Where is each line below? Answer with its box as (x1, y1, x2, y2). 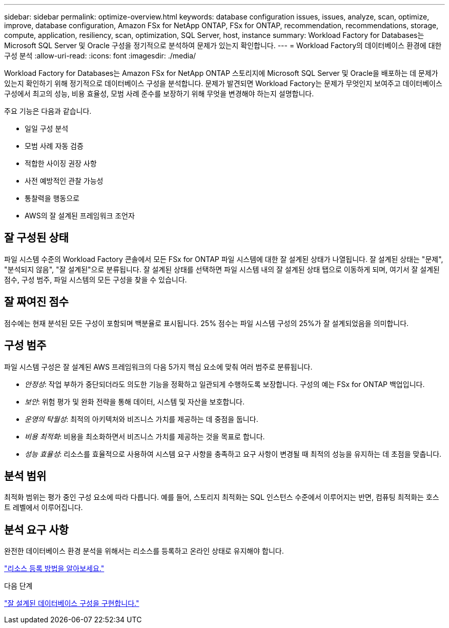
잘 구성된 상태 (4, 231, 69, 245)
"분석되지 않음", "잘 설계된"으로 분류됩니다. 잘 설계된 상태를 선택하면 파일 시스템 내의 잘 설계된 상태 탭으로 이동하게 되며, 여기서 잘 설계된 (4, 265, 440, 274)
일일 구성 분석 (25, 124, 69, 133)
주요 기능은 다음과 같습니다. (4, 107, 92, 115)
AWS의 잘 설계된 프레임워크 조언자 (25, 211, 135, 220)
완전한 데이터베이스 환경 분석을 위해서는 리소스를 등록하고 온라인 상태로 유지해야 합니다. (4, 546, 284, 556)
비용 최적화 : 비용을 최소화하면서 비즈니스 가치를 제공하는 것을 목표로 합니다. (25, 432, 265, 441)
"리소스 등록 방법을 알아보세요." (4, 564, 105, 573)
